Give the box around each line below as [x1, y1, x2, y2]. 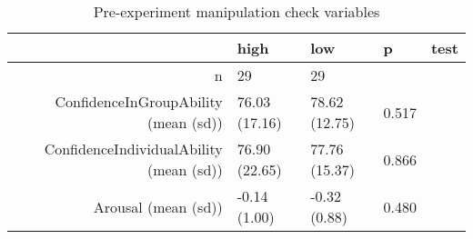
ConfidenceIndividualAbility [44, 138, 223, 159]
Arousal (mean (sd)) [93, 195, 223, 217]
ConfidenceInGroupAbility [55, 91, 223, 112]
